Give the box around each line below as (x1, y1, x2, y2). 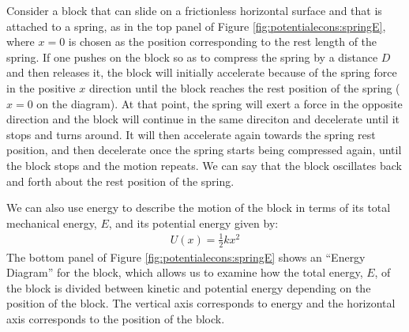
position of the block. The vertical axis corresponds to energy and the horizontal (6, 295, 396, 311)
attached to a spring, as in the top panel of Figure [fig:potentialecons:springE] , (6, 17, 386, 34)
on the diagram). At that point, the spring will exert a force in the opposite (36, 95, 403, 111)
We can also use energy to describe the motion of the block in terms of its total (6, 199, 391, 216)
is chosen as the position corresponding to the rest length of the (68, 33, 377, 50)
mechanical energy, (6, 214, 97, 231)
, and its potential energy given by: (108, 214, 279, 231)
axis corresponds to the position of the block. (6, 311, 225, 327)
